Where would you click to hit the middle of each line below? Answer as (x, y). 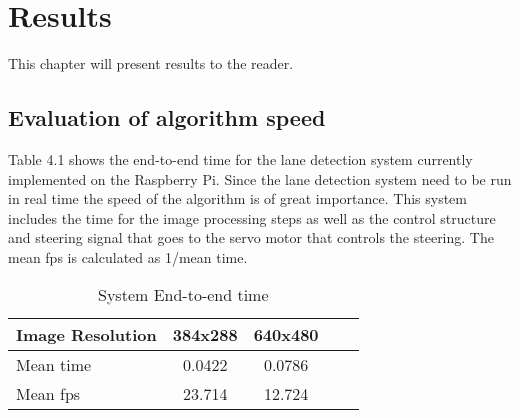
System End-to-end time (183, 295)
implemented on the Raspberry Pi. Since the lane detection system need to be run (260, 178)
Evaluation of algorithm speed (167, 117)
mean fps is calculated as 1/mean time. (128, 256)
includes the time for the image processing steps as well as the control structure (252, 217)
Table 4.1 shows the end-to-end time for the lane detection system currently (240, 158)
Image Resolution (86, 335)
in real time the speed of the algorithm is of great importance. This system (238, 198)
